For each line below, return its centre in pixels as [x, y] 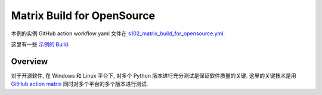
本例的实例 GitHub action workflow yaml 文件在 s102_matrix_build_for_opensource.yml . [118, 33]
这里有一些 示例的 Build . [40, 44]
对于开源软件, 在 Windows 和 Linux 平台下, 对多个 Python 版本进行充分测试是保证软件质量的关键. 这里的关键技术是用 [154, 75]
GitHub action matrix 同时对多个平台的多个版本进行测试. [80, 84]
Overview [30, 61]
